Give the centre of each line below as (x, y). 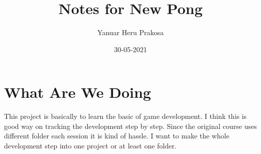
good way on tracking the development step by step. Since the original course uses (130, 126)
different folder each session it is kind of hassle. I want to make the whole (117, 136)
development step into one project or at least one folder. (90, 146)
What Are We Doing (78, 92)
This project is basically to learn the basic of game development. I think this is (125, 116)
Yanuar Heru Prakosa (130, 32)
